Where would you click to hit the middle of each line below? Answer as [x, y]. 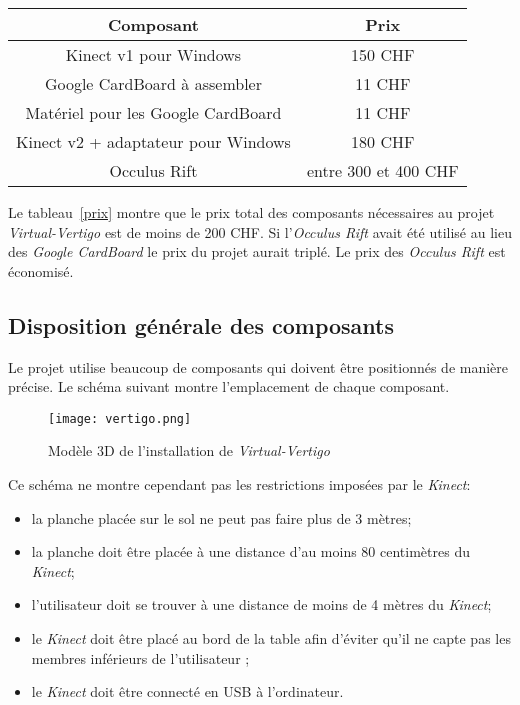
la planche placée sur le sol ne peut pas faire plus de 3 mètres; [221, 517]
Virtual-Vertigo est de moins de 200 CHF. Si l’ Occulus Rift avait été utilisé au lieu [260, 231]
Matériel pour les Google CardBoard [153, 112]
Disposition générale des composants [201, 324]
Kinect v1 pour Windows [153, 54]
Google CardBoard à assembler [153, 83]
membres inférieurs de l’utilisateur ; [140, 657]
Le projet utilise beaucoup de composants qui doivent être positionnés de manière [258, 366]
